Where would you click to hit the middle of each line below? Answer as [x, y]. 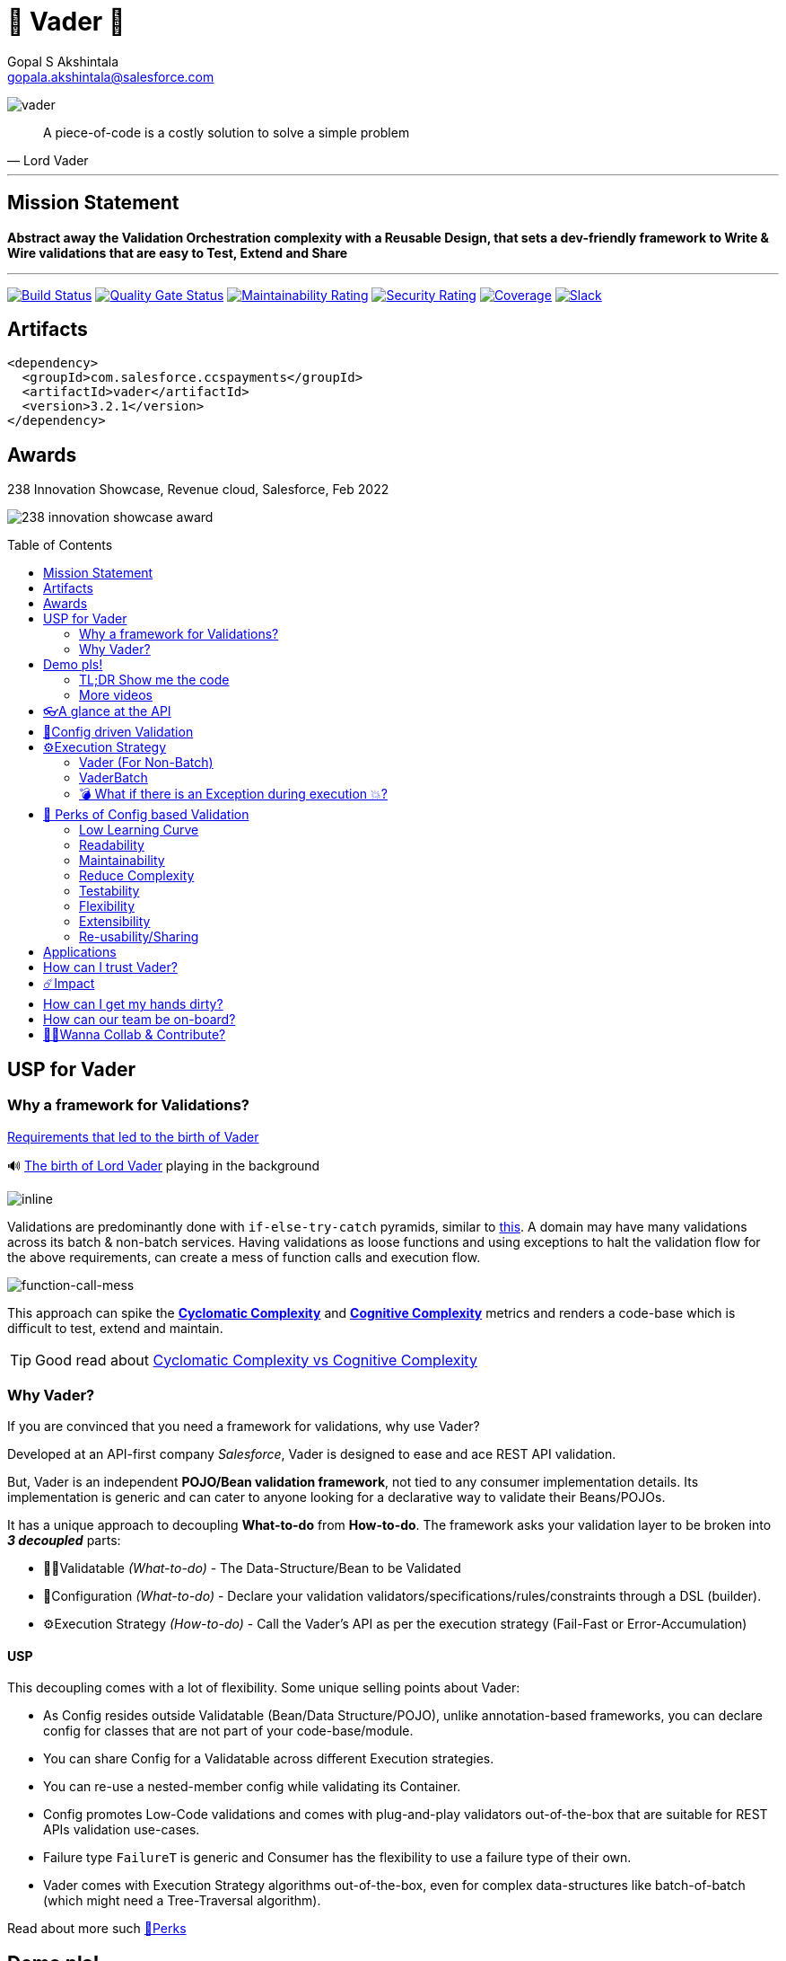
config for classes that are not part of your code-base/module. [228, 1731]
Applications [80, 952]
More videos [116, 695]
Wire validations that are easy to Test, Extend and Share [178, 252]
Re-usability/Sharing [139, 937]
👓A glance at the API [107, 711]
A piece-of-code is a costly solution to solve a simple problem [227, 132]
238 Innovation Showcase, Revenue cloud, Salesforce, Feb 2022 [198, 490]
